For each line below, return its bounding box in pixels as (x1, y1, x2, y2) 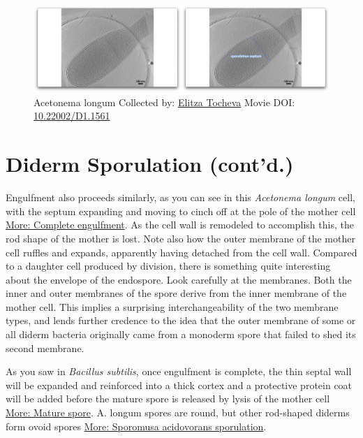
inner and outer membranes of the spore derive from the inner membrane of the (6, 286, 347, 300)
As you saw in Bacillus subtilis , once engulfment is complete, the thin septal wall (6, 364, 352, 379)
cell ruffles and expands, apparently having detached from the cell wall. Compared (6, 244, 357, 259)
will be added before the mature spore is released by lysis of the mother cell (6, 391, 330, 406)
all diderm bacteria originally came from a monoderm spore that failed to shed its (6, 327, 356, 342)
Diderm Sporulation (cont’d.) (6, 149, 294, 178)
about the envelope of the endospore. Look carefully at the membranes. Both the (6, 272, 352, 286)
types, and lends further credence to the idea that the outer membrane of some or (6, 313, 356, 328)
